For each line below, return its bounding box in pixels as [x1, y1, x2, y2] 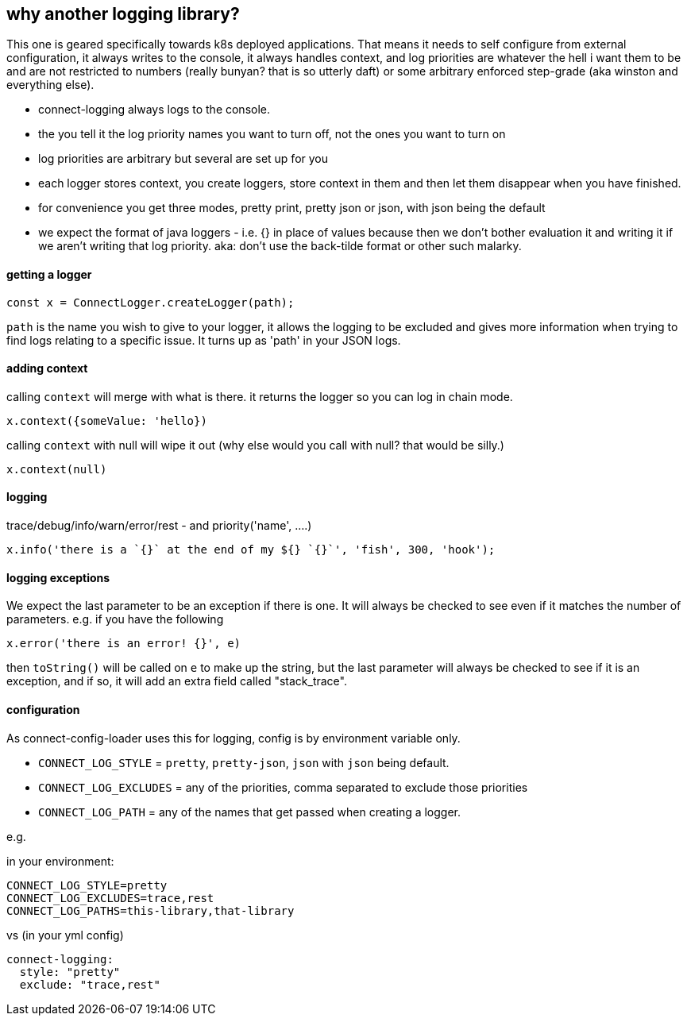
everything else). [6, 78, 95, 92]
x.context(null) [6, 462, 107, 476]
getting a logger [6, 268, 92, 282]
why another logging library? [6, 4, 240, 24]
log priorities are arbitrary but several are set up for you [38, 152, 329, 166]
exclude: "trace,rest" [19, 978, 160, 991]
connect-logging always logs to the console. [38, 102, 271, 117]
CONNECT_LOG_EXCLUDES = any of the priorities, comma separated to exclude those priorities [38, 780, 528, 794]
